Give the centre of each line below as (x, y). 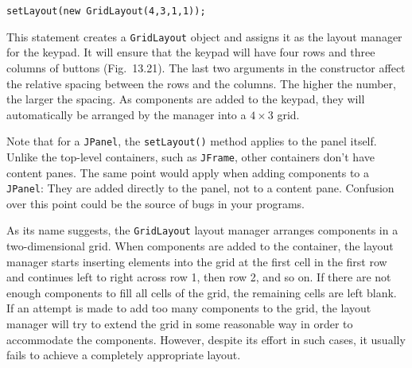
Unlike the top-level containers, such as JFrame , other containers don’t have (190, 156)
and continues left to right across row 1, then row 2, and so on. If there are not (199, 277)
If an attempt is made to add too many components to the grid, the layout (189, 308)
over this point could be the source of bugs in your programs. (156, 203)
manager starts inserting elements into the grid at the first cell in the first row (197, 261)
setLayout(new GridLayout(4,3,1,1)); (106, 11)
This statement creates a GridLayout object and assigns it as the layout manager (204, 36)
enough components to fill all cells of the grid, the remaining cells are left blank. (202, 292)
